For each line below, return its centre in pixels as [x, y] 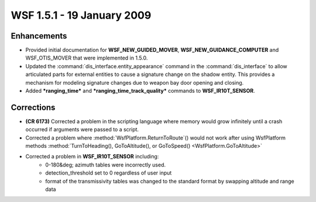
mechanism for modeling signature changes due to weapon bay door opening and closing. [135, 82]
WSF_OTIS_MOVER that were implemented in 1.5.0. [87, 58]
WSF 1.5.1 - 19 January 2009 [81, 15]
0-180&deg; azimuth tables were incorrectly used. [106, 165]
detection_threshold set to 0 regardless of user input [109, 173]
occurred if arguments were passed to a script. [82, 130]
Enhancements [39, 36]
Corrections [33, 107]
